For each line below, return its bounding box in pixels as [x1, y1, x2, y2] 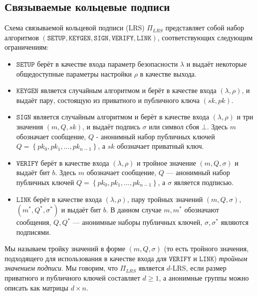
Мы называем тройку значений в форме [4, 243, 125, 254]
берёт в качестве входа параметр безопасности [37, 58, 178, 69]
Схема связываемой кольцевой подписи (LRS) [4, 22, 145, 33]
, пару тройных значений [127, 194, 203, 204]
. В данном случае [106, 204, 162, 215]
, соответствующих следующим [157, 32, 253, 42]
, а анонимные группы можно [159, 273, 249, 283]
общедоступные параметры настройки [16, 68, 132, 79]
